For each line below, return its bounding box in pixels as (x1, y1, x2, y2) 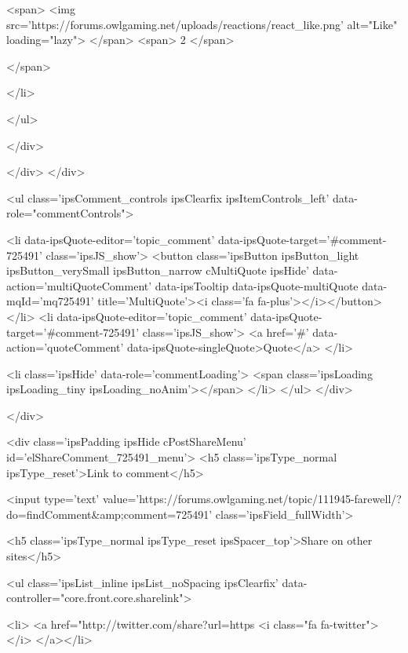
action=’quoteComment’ (6, 339, 124, 356)
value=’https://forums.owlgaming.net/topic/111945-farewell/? (102, 491, 402, 507)
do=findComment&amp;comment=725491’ (6, 505, 213, 522)
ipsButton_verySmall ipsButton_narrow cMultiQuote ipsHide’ (6, 262, 309, 279)
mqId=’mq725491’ (6, 293, 94, 309)
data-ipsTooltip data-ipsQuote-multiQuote (155, 277, 359, 294)
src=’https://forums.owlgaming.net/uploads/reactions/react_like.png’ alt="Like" (6, 16, 398, 32)
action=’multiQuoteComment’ (6, 277, 152, 294)
